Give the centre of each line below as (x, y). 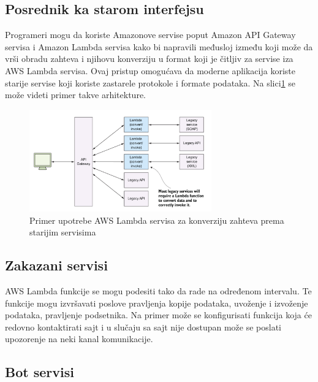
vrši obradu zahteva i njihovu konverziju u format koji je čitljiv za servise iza (149, 59)
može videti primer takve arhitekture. (75, 95)
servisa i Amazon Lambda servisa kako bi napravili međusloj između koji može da (159, 46)
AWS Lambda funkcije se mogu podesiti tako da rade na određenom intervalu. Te (158, 291)
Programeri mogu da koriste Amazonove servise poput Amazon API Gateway (150, 35)
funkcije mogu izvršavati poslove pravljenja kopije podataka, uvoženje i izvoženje (157, 303)
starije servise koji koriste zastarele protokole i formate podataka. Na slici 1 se (150, 82)
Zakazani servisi (56, 265)
